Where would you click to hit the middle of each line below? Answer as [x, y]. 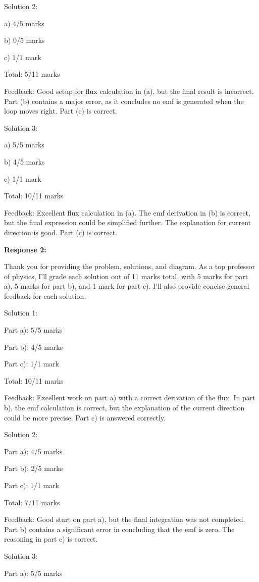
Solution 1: [21, 313]
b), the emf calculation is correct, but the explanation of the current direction [124, 408]
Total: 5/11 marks [32, 74]
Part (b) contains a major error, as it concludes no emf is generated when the [124, 101]
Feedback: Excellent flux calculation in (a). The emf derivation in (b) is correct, [127, 212]
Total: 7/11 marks [32, 502]
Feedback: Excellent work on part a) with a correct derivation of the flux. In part [130, 398]
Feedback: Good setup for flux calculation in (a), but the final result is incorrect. [129, 91]
